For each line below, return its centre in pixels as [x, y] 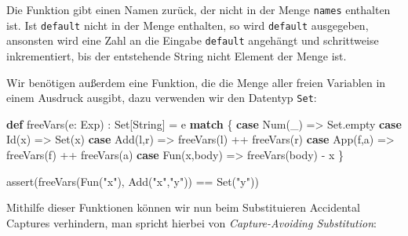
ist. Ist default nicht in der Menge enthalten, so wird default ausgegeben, [188, 25]
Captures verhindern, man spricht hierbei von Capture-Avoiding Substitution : [191, 222]
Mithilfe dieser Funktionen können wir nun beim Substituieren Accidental [183, 207]
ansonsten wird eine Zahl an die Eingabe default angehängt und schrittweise [193, 40]
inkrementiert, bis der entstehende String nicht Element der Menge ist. [177, 55]
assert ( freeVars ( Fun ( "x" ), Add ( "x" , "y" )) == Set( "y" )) [133, 181]
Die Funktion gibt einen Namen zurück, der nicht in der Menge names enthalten [199, 9]
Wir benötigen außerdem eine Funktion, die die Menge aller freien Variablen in [196, 82]
